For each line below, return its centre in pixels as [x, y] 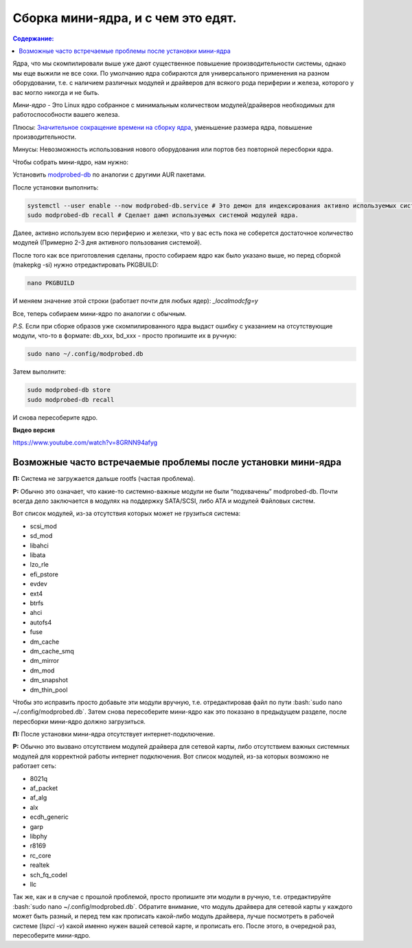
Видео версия [34, 430]
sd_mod [41, 536]
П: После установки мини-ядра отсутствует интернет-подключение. [114, 734]
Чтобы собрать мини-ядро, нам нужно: [71, 162]
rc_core [41, 855]
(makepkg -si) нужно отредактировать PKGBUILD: [86, 265]
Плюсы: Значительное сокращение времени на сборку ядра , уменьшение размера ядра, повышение [162, 127]
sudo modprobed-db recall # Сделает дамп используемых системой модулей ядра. [163, 215]
